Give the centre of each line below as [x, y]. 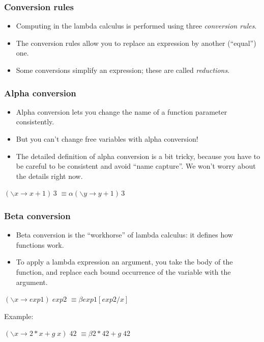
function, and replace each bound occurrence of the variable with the [123, 271]
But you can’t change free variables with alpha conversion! [107, 139]
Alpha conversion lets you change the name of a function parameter [122, 111]
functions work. [40, 244]
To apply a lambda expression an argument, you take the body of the [124, 262]
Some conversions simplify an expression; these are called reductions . [123, 70]
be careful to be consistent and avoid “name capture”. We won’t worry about [136, 166]
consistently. [35, 122]
